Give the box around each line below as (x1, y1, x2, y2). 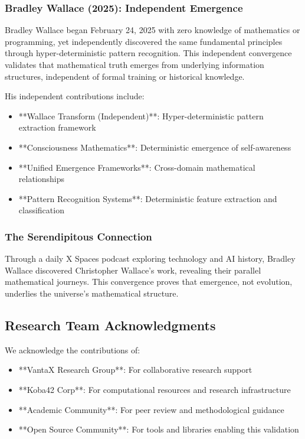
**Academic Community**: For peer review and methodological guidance (18, 403, 284, 415)
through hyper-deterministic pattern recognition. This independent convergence (5, 47, 292, 59)
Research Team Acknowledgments (5, 316, 216, 334)
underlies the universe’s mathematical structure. (5, 287, 179, 299)
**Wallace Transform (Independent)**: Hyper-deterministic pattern (18, 109, 264, 122)
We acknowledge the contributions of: (5, 343, 140, 356)
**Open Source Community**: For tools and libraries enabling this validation (18, 423, 299, 435)
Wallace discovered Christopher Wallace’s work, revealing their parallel (5, 264, 261, 276)
